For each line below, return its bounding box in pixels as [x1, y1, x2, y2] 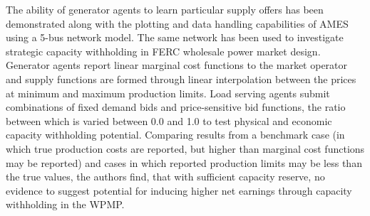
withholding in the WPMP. [6, 197, 125, 212]
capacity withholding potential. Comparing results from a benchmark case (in [6, 127, 345, 142]
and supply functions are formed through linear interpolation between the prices [6, 71, 356, 86]
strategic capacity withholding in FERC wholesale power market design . [6, 43, 321, 58]
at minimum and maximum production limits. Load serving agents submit [6, 85, 330, 100]
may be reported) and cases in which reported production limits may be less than [6, 155, 362, 170]
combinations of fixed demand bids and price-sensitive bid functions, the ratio [6, 99, 346, 114]
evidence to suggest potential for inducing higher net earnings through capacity [6, 183, 352, 198]
